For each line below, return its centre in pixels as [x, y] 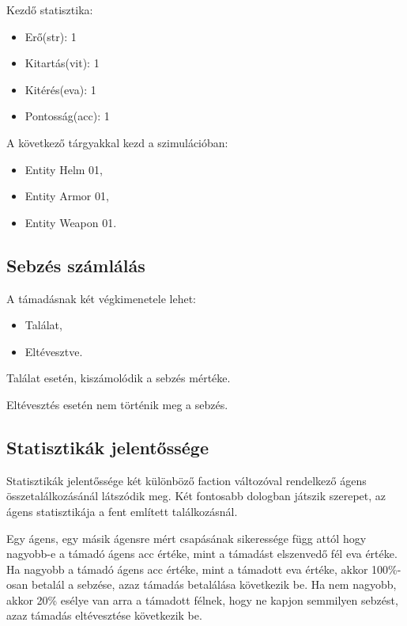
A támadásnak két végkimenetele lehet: [101, 298]
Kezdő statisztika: [50, 9]
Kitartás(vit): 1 [62, 63]
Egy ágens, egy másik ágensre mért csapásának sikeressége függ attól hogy [187, 538]
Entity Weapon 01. [71, 222]
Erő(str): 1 [51, 36]
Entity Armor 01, [67, 196]
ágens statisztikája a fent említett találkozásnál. [122, 511]
